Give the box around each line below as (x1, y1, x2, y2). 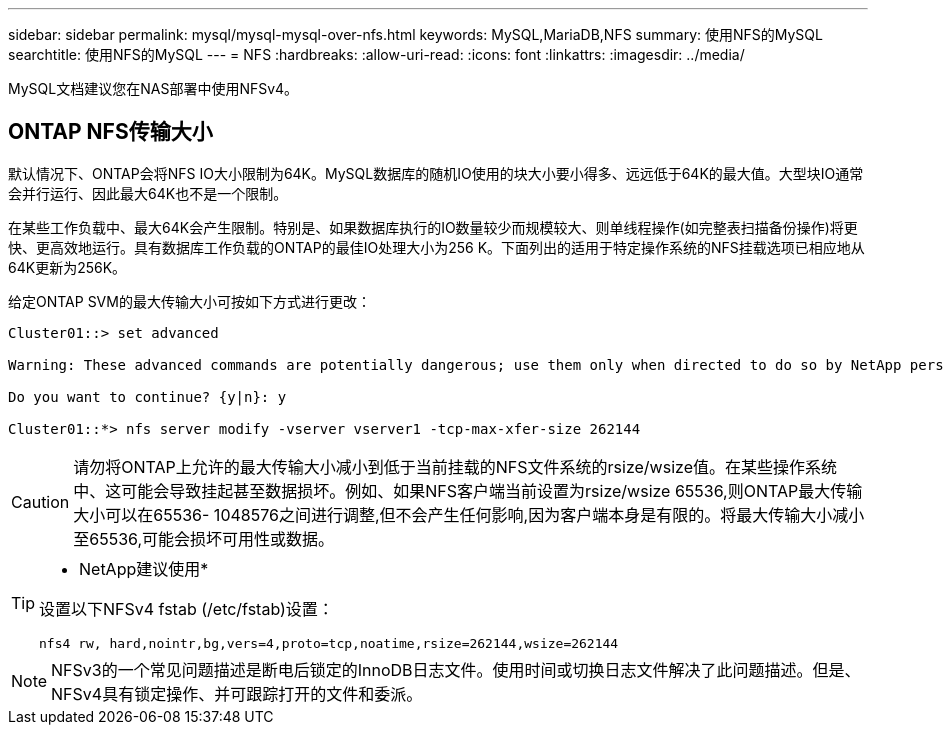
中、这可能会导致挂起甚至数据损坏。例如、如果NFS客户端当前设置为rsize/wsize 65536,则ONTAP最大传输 (73, 480, 863, 501)
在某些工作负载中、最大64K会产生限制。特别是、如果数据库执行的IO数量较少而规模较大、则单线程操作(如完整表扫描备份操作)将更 (8, 218, 858, 236)
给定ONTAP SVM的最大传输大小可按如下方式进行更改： (8, 292, 371, 310)
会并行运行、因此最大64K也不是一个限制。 (8, 184, 288, 202)
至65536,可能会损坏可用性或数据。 (73, 528, 335, 549)
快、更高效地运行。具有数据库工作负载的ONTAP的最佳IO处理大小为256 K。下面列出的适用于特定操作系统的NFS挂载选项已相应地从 (8, 238, 865, 256)
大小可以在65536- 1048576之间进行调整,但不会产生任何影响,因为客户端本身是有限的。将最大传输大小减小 (73, 504, 865, 525)
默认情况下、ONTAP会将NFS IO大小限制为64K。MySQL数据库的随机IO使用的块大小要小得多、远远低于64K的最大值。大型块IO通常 (8, 164, 864, 182)
